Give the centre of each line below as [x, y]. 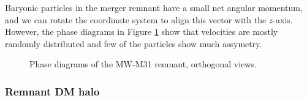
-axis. [283, 19]
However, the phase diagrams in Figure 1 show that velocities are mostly [142, 32]
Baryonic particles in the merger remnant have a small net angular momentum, [154, 7]
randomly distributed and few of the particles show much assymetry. [134, 43]
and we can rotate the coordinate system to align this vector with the [136, 19]
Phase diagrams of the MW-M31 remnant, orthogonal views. [143, 64]
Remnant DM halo [52, 91]
